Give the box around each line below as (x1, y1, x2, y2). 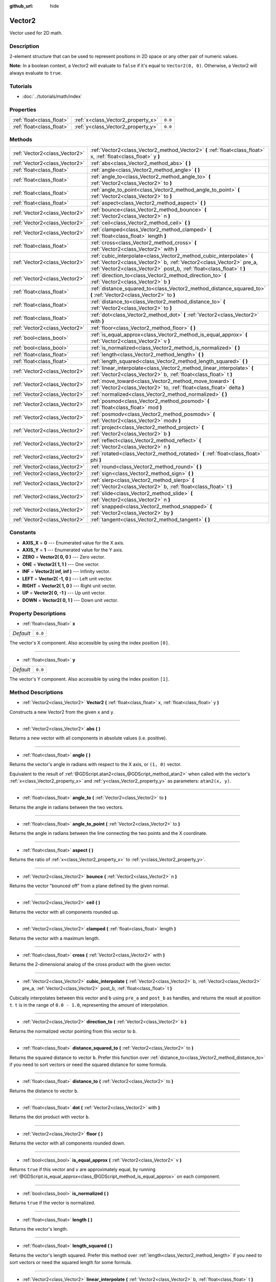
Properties (9, 106, 37, 113)
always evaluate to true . (9, 70, 62, 76)
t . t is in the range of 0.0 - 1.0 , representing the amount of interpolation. (9, 1001, 169, 1008)
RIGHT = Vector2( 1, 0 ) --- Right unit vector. (22, 583, 117, 589)
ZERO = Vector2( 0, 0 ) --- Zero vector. (22, 554, 105, 560)
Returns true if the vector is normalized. (9, 1200, 96, 1206)
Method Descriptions (9, 689, 63, 696)
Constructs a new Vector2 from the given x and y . (9, 709, 115, 715)
